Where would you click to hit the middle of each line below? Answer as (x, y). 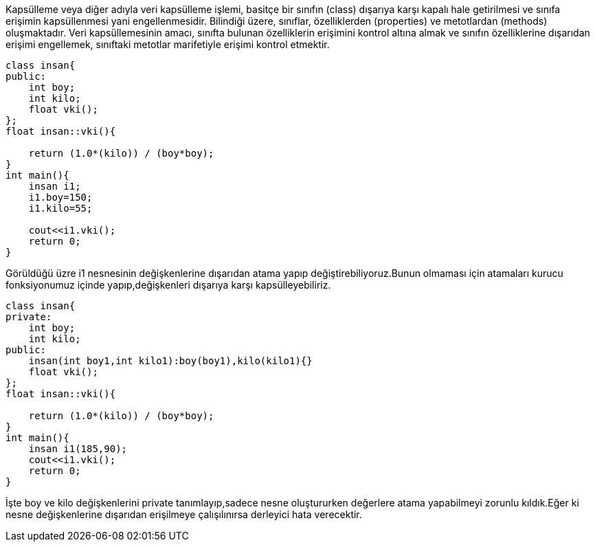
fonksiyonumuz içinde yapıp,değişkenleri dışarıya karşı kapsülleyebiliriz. (168, 285)
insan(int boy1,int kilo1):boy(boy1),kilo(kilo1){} (170, 361)
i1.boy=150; (60, 197)
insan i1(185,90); (78, 449)
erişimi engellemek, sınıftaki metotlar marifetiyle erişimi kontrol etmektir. (168, 44)
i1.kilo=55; (60, 208)
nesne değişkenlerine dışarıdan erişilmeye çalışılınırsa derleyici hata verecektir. (184, 514)
